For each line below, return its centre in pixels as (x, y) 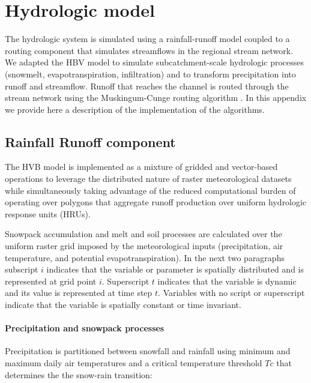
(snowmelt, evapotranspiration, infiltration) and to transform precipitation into (150, 74)
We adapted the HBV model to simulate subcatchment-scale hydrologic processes (155, 62)
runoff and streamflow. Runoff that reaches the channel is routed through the (147, 86)
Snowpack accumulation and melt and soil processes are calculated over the (143, 234)
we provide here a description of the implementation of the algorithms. (135, 109)
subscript (22, 269)
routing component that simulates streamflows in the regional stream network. (149, 50)
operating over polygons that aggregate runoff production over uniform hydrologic (156, 202)
